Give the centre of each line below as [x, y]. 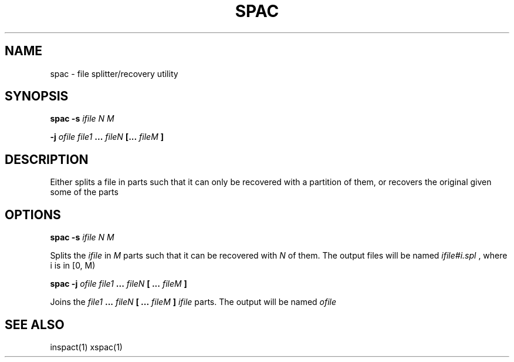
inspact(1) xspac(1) [86, 347]
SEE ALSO [35, 324]
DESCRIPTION [47, 159]
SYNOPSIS [37, 96]
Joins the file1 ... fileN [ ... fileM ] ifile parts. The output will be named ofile [193, 302]
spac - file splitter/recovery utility [114, 73]
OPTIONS [33, 214]
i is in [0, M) [73, 266]
